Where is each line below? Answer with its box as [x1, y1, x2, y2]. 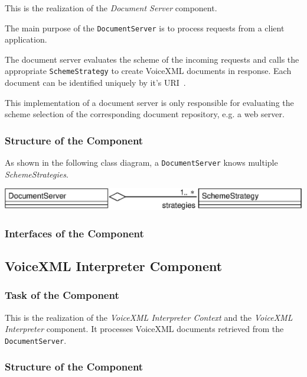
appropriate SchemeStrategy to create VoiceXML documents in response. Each [5, 65, 292, 77]
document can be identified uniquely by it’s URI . [5, 76, 186, 89]
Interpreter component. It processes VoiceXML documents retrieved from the [5, 323, 284, 335]
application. [5, 33, 47, 46]
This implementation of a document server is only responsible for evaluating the [5, 96, 294, 108]
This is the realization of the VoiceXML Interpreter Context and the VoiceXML [5, 311, 293, 323]
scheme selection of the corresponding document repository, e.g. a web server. [5, 108, 285, 120]
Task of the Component [5, 288, 119, 302]
